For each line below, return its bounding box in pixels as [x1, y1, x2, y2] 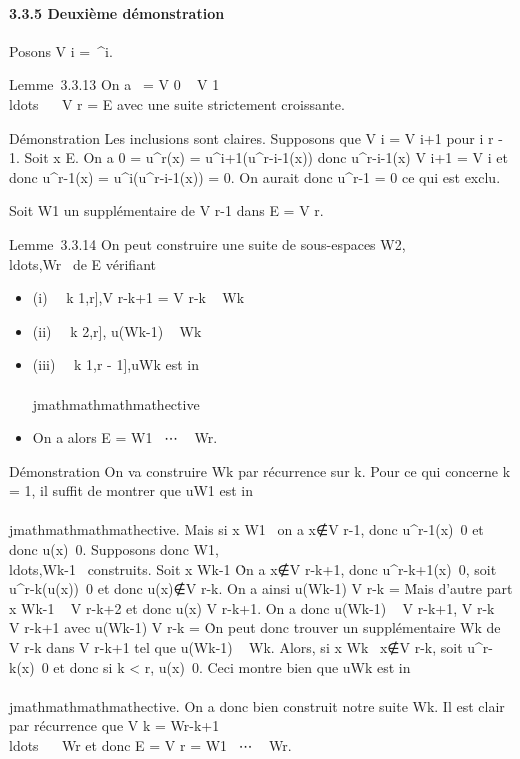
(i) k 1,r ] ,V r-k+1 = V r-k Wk [32, 287, 245, 308]
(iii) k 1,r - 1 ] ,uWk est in [32, 354, 199, 375]
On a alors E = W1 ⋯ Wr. [32, 427, 218, 448]
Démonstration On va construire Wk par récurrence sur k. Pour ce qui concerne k [9, 460, 511, 481]
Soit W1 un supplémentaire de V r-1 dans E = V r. [9, 200, 324, 221]
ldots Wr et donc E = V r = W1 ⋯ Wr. [9, 735, 292, 756]
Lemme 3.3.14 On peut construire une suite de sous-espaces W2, [9, 233, 406, 254]
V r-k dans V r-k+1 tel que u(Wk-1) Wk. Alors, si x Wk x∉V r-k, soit [9, 637, 463, 658]
